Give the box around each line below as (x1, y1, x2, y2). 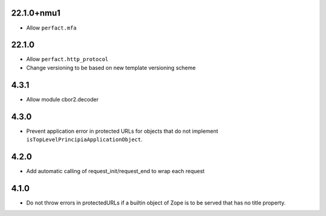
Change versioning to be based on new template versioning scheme (26, 64, 196, 71)
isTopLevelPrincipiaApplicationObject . (26, 136, 143, 143)
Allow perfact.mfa (26, 24, 77, 31)
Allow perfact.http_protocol (26, 56, 109, 63)
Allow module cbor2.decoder (26, 95, 99, 103)
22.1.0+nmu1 (11, 8, 60, 18)
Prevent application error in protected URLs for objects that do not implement (26, 127, 219, 135)
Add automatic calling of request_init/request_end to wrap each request (26, 167, 205, 174)
